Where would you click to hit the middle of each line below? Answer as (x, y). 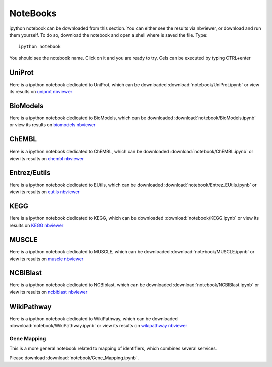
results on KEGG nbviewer (37, 225)
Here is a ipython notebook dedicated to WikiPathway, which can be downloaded (94, 318)
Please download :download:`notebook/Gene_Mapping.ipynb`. (74, 358)
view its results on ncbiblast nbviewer (48, 292)
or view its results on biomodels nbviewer (52, 125)
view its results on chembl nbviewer (47, 158)
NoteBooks (33, 13)
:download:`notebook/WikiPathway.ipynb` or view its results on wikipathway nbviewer (98, 326)
